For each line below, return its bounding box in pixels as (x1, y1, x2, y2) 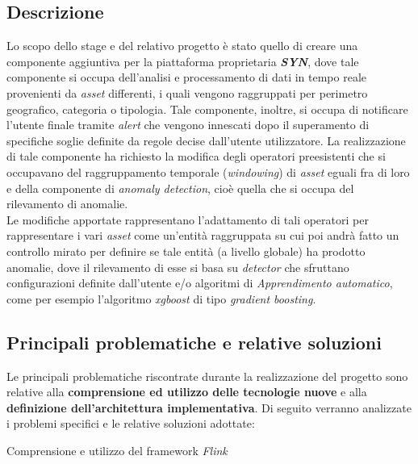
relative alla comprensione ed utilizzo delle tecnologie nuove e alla (6, 383, 367, 400)
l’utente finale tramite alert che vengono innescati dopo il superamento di (6, 116, 370, 133)
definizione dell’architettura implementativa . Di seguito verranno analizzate (6, 399, 412, 416)
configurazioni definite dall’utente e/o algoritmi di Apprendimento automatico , (6, 274, 393, 291)
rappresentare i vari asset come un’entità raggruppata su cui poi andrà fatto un (6, 227, 399, 244)
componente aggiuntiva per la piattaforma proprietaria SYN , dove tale (6, 52, 359, 69)
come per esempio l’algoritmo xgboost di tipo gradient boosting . (6, 290, 316, 307)
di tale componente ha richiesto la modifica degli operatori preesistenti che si (6, 148, 386, 165)
